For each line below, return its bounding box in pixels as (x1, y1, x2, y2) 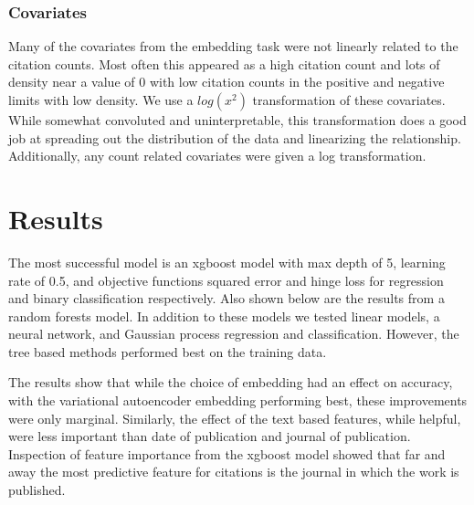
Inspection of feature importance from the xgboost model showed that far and (8, 444, 446, 463)
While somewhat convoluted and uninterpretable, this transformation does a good (8, 110, 467, 129)
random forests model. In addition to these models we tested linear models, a (8, 306, 440, 325)
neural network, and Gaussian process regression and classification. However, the (8, 324, 459, 343)
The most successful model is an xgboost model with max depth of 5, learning (8, 252, 446, 271)
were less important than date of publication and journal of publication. (8, 426, 411, 446)
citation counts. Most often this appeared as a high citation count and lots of (8, 54, 440, 73)
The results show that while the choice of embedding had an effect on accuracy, (8, 373, 453, 392)
